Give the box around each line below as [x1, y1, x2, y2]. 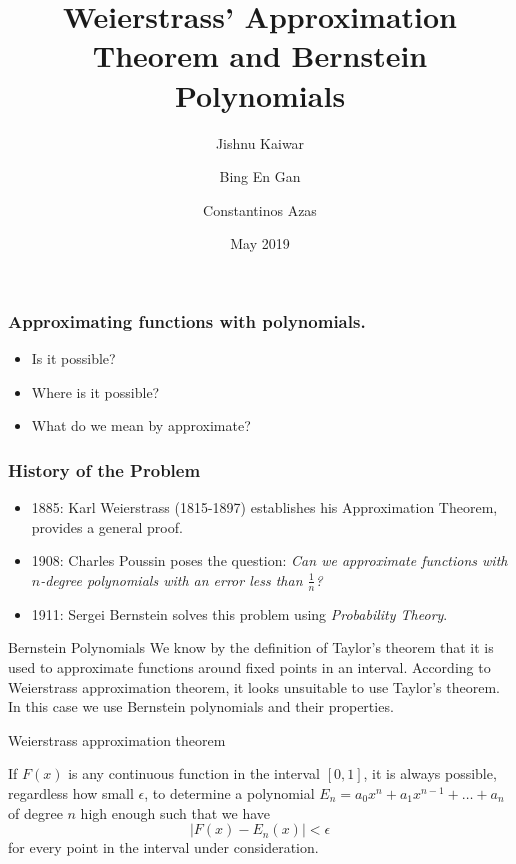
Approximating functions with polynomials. [8, 308, 366, 333]
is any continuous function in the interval [68, 763, 320, 784]
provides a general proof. [31, 516, 183, 537]
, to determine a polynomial [144, 782, 315, 803]
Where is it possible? [31, 381, 160, 402]
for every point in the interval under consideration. [8, 837, 319, 858]
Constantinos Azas [203, 199, 317, 220]
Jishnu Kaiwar [215, 132, 305, 153]
